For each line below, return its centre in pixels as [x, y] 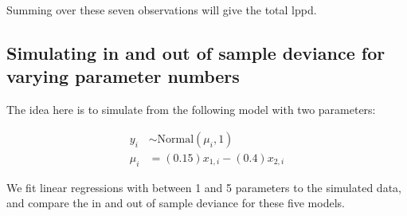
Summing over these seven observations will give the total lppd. [162, 10]
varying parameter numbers [123, 76]
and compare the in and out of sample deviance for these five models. [176, 203]
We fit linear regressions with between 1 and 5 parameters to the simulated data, [204, 187]
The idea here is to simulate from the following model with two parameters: [191, 110]
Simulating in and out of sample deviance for [196, 52]
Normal [176, 139]
